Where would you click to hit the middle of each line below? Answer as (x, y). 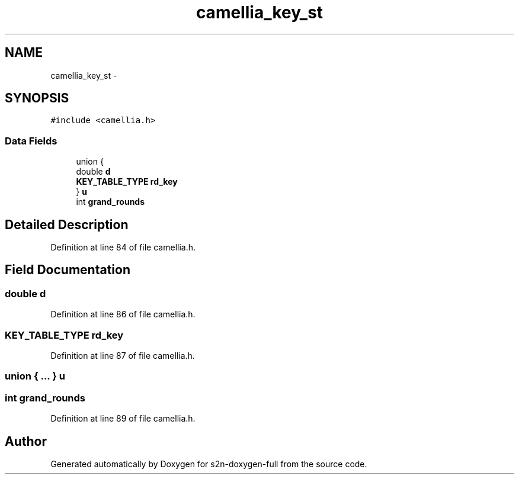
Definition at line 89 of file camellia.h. (123, 419)
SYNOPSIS (37, 98)
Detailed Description (67, 224)
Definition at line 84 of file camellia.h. (123, 247)
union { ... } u (35, 376)
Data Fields (31, 141)
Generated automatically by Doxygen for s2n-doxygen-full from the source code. (209, 464)
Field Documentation (68, 270)
